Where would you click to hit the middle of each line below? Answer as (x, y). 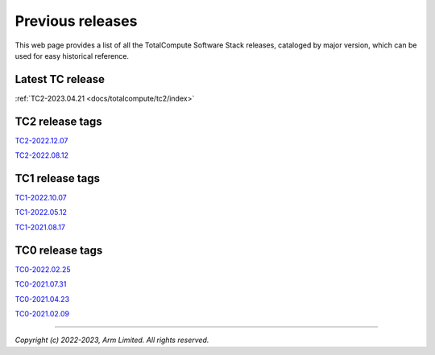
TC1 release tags (58, 178)
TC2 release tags (58, 121)
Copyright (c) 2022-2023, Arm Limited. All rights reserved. (112, 340)
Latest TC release (60, 79)
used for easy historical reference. (72, 56)
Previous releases (76, 21)
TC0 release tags (59, 250)
